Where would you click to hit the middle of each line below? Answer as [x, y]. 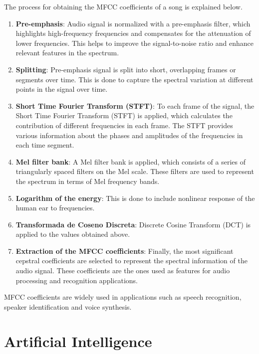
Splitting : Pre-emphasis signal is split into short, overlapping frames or [126, 69]
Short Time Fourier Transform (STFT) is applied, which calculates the [124, 115]
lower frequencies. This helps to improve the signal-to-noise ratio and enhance [134, 43]
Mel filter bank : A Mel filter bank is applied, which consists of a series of [130, 161]
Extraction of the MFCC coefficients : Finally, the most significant [125, 251]
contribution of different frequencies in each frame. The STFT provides [124, 125]
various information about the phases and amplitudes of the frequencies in [129, 135]
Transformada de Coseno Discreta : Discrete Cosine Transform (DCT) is [133, 224]
